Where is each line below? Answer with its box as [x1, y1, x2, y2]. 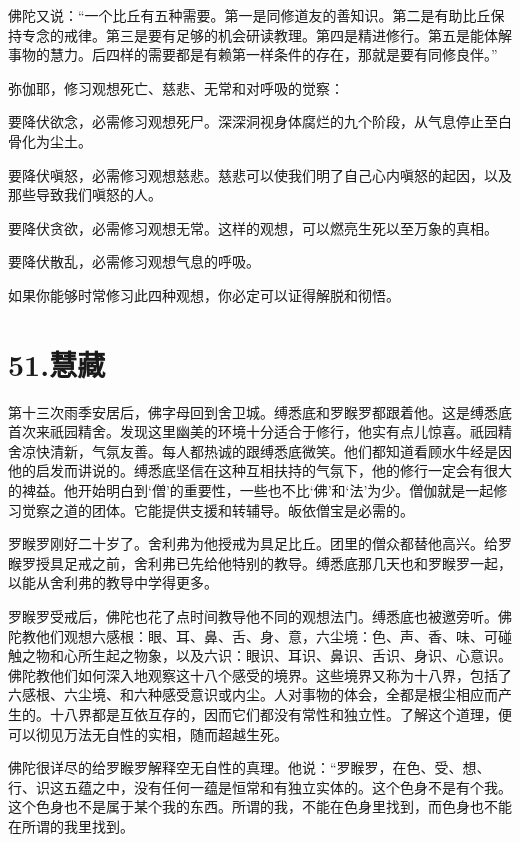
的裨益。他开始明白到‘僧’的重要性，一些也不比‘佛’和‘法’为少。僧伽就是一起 [8, 480, 494, 501]
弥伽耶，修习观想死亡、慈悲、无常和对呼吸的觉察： [8, 77, 344, 98]
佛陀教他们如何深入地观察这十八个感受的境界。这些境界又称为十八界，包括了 [8, 664, 512, 685]
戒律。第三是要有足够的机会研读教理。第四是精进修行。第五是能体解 [63, 24, 512, 45]
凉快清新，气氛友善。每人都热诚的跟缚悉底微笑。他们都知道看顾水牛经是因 [21, 440, 512, 461]
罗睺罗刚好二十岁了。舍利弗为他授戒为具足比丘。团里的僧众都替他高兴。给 [8, 533, 498, 554]
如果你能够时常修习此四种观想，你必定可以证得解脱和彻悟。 [8, 284, 400, 305]
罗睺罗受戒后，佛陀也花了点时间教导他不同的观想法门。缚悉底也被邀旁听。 [8, 606, 498, 626]
